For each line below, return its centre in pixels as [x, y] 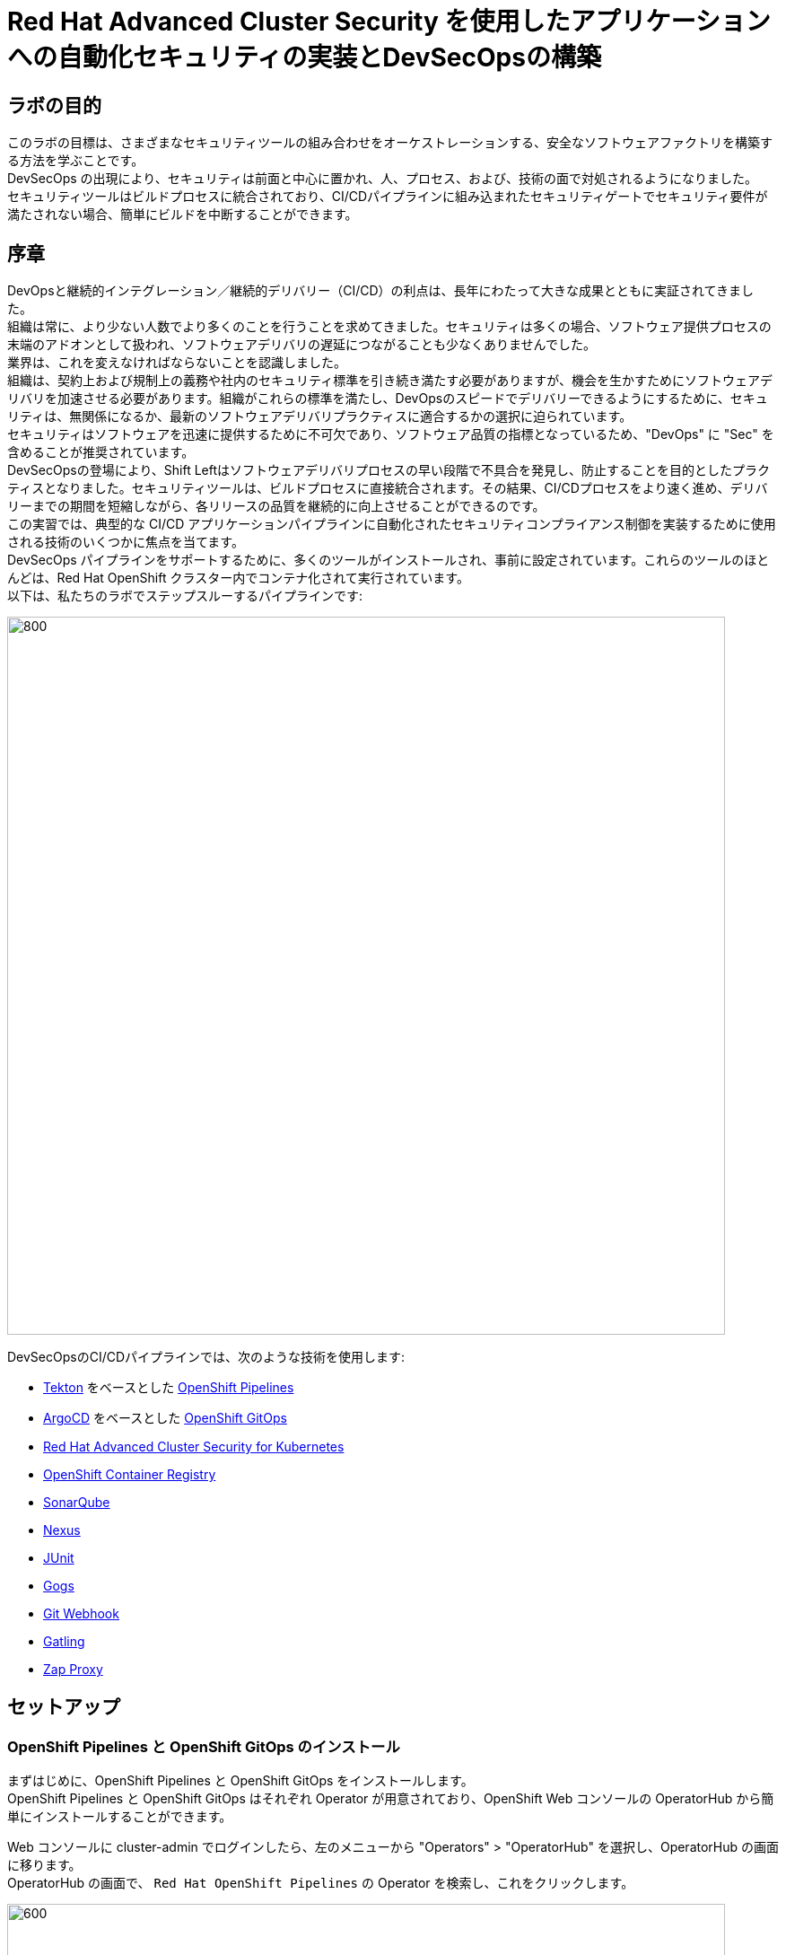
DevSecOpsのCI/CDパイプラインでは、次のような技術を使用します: [206, 1357]
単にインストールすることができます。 [120, 1817]
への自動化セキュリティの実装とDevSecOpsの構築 [304, 57]
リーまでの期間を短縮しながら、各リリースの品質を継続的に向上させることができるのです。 [276, 506]
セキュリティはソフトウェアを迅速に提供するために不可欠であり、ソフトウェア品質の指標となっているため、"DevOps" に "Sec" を [391, 434]
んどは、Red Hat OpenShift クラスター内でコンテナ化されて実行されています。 [238, 578]
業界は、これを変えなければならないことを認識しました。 [177, 363]
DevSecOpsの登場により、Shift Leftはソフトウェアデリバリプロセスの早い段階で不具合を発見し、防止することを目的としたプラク [389, 470]
